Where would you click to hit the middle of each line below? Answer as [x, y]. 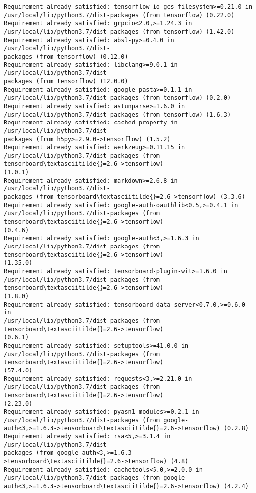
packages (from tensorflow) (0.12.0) [66, 56]
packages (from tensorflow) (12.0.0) [66, 81]
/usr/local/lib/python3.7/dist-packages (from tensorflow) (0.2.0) [118, 98]
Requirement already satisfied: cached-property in [91, 123]
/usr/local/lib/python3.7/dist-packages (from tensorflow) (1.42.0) [119, 31]
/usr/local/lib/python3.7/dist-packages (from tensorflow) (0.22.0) [119, 15]
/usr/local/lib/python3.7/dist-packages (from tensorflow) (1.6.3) [118, 114]
